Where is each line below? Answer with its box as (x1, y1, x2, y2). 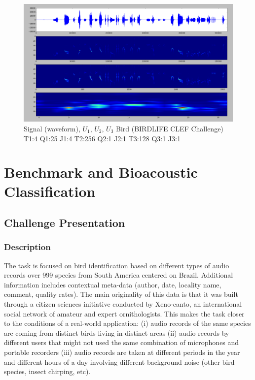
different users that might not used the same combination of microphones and (4, 337, 239, 348)
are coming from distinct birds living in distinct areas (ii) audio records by (4, 327, 229, 338)
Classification (4, 181, 96, 201)
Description (4, 241, 51, 253)
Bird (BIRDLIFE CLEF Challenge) (115, 123, 223, 133)
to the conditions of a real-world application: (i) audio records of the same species (4, 318, 251, 328)
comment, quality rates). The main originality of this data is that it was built (4, 289, 238, 299)
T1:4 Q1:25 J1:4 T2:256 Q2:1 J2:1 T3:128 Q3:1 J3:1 (24, 133, 181, 143)
